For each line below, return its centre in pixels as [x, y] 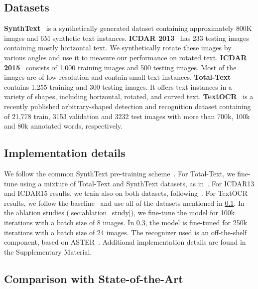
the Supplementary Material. [48, 251]
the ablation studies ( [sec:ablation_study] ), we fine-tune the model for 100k [120, 213]
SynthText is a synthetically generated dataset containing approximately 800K [128, 28]
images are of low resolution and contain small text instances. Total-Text [118, 77]
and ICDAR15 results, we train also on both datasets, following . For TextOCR [126, 193]
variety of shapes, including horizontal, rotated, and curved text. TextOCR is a [129, 96]
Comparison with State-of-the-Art [94, 278]
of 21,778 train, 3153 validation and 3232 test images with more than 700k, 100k [127, 116]
